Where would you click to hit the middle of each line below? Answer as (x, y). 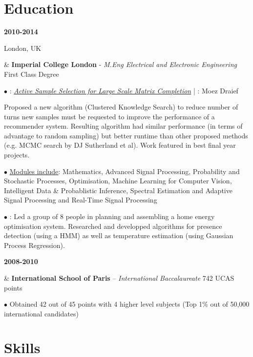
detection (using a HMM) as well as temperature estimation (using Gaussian (119, 235)
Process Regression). (34, 245)
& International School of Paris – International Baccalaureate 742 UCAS (119, 278)
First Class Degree (32, 74)
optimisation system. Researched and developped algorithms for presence (113, 226)
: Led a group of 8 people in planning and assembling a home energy (112, 216)
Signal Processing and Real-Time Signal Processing (81, 200)
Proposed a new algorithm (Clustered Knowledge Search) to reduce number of (121, 107)
